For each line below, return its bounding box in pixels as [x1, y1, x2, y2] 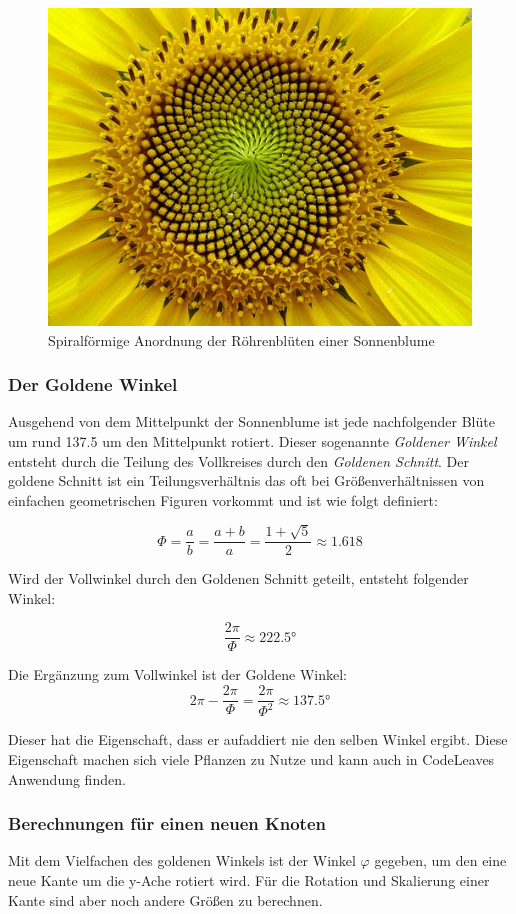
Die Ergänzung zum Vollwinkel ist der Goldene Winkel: [8, 664, 347, 685]
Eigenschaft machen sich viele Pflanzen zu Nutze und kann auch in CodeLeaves [8, 749, 495, 770]
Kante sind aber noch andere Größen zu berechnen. [8, 889, 323, 910]
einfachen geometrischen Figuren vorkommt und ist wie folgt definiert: [8, 489, 438, 510]
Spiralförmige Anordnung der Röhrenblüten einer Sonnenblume [48, 329, 435, 350]
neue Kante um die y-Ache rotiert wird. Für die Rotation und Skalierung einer [8, 870, 490, 891]
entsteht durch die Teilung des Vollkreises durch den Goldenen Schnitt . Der [8, 450, 470, 471]
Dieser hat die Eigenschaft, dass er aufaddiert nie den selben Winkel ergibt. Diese [8, 729, 508, 750]
